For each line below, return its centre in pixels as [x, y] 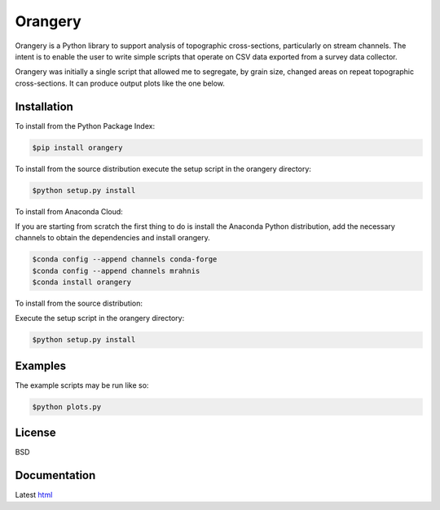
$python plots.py [67, 407]
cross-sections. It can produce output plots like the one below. [120, 83]
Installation [44, 106]
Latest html [34, 495]
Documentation [55, 475]
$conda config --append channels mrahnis [116, 270]
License [35, 433]
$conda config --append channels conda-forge [125, 259]
